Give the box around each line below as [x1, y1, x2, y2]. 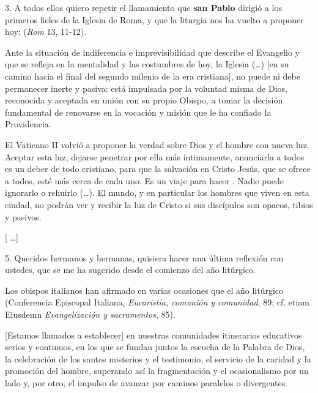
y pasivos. [5, 210, 42, 223]
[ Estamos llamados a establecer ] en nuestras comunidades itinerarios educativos [5, 328, 302, 341]
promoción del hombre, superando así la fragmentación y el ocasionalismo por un [5, 364, 309, 377]
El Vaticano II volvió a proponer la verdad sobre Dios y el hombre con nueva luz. [5, 138, 309, 151]
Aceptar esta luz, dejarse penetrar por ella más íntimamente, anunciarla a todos [5, 150, 305, 163]
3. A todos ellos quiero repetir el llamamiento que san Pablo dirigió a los [5, 1, 282, 13]
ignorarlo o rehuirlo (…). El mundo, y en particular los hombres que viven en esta [5, 186, 309, 199]
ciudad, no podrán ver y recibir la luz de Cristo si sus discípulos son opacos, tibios [5, 198, 313, 211]
